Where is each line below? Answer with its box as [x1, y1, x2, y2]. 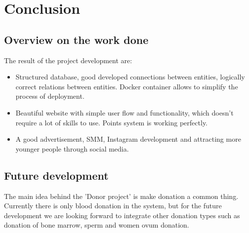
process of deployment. [15, 91, 84, 101]
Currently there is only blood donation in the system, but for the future [4, 200, 222, 211]
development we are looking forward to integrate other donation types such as [4, 210, 240, 220]
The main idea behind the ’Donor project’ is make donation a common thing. [4, 191, 239, 201]
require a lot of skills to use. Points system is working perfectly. [15, 117, 208, 127]
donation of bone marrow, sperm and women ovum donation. [4, 220, 189, 230]
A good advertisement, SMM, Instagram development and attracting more [15, 134, 241, 144]
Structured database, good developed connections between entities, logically [15, 72, 245, 82]
